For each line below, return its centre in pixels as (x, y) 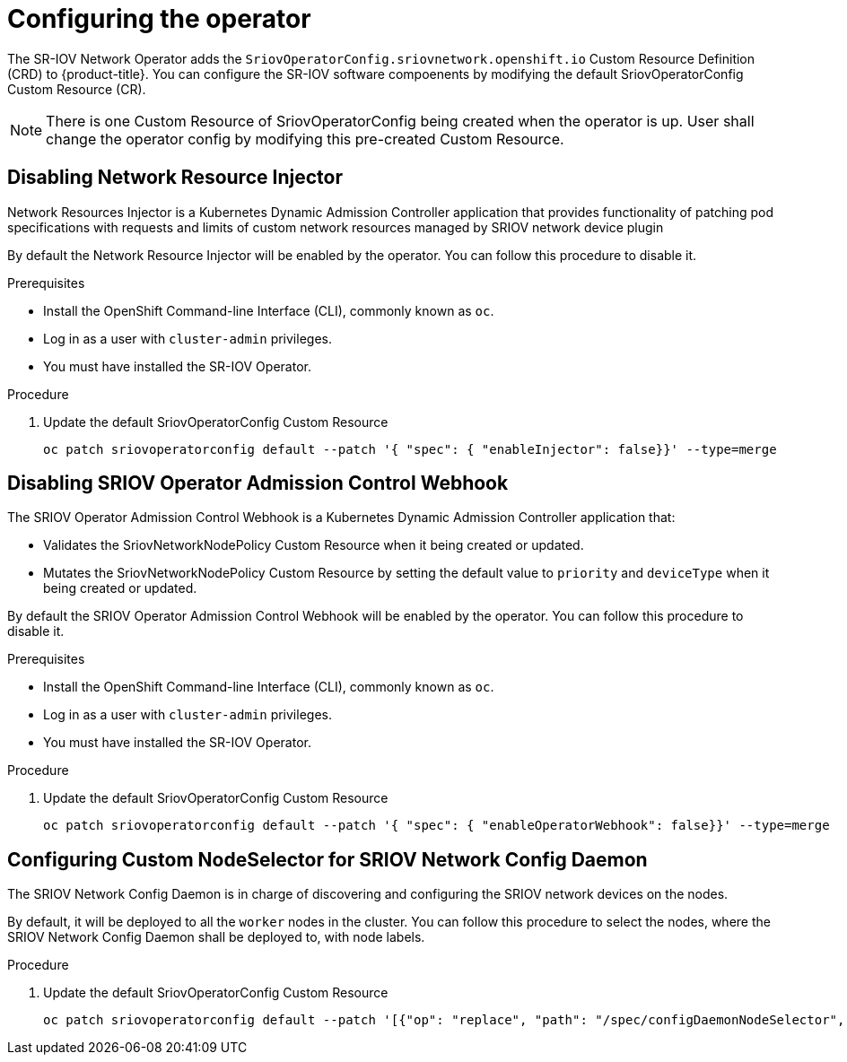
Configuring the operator (159, 19)
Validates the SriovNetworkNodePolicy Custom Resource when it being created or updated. (314, 545)
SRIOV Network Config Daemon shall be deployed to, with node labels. (216, 937)
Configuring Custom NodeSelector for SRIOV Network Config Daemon (327, 859)
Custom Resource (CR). (77, 89)
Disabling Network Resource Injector (175, 178)
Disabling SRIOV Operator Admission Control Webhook (258, 483)
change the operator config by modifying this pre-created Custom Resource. (305, 139)
